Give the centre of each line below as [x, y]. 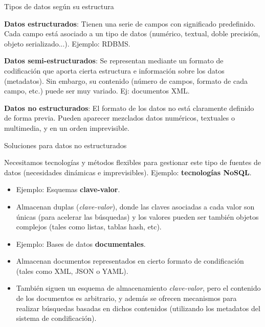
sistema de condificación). [56, 318]
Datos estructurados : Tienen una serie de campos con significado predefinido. [130, 23]
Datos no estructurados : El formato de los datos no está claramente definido [129, 108]
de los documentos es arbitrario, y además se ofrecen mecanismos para [126, 298]
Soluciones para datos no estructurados [65, 145]
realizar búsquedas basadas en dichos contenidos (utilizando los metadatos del [138, 308]
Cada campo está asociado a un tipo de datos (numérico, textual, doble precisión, [132, 33]
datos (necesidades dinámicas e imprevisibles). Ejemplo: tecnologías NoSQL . [128, 172]
